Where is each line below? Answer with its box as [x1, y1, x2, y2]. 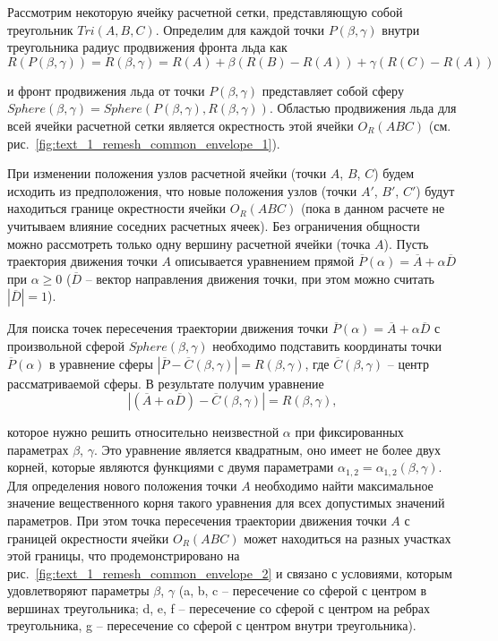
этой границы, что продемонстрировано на [7, 546, 240, 565]
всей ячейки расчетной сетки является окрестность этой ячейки [7, 115, 354, 134]
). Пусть [383, 234, 429, 252]
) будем [373, 164, 415, 183]
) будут [416, 181, 455, 200]
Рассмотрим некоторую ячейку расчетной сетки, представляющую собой [7, 3, 403, 21]
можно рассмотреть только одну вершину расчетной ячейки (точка [7, 234, 371, 252]
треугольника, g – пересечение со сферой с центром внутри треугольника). [7, 616, 416, 635]
